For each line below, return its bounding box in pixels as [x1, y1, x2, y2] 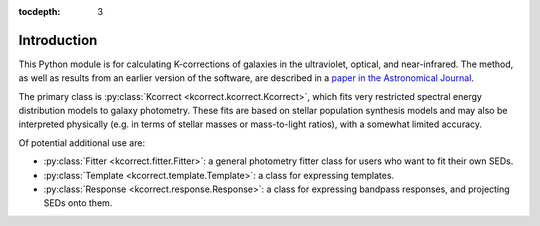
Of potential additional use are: [18, 136, 145, 149]
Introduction [18, 31, 98, 49]
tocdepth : [18, 6, 61, 17]
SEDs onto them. [43, 197, 113, 209]
